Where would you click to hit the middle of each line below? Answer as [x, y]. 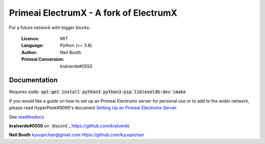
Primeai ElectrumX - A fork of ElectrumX [93, 13]
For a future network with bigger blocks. [50, 28]
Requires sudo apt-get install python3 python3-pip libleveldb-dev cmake [97, 92]
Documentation [33, 80]
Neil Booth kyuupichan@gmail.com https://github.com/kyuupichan [77, 135]
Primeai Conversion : [43, 59]
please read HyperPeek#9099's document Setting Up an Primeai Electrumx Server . [93, 108]
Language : [33, 45]
